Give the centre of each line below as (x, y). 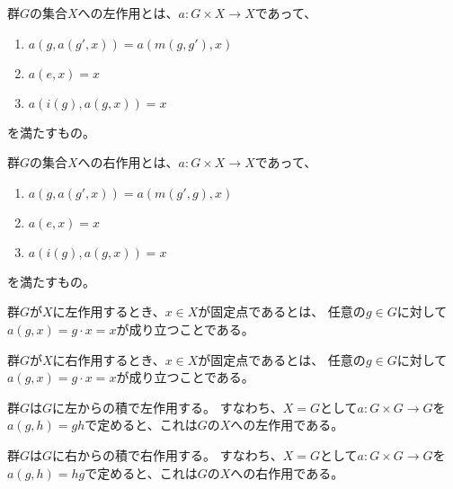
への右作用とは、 (128, 162)
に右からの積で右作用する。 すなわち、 (168, 454)
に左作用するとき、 (109, 311)
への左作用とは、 (128, 13)
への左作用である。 (287, 425)
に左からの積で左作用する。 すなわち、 (168, 407)
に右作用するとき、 (109, 359)
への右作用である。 (287, 472)
